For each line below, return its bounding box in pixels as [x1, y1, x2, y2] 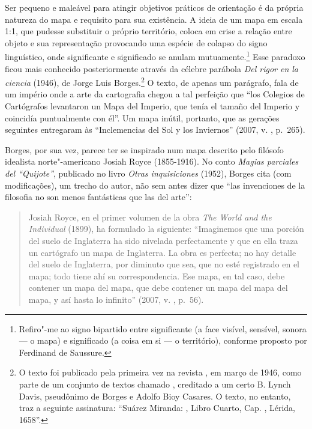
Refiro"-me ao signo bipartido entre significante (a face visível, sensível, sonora [19, 322, 307, 335]
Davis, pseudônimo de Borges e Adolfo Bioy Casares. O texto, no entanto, [19, 389, 291, 402]
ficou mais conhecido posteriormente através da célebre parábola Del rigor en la [5, 62, 299, 75]
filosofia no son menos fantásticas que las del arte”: [5, 190, 192, 203]
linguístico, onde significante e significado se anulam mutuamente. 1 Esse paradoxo [5, 49, 305, 63]
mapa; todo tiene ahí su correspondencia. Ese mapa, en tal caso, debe [28, 269, 285, 282]
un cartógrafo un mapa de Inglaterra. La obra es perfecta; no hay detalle [28, 246, 296, 258]
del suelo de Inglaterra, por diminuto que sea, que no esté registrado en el [28, 258, 300, 270]
